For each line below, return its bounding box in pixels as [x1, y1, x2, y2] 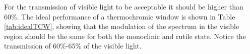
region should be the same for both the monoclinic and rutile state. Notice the [4, 30, 246, 41]
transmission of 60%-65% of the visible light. [4, 40, 142, 51]
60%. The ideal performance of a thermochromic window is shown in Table [4, 11, 235, 21]
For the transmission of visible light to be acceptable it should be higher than [4, 1, 243, 11]
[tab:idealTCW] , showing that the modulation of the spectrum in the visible [4, 21, 239, 31]
